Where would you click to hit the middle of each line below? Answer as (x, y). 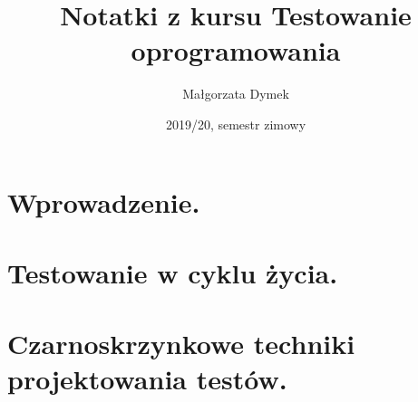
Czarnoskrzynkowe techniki (181, 344)
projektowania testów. (147, 379)
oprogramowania (236, 50)
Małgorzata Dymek (236, 94)
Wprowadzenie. (104, 201)
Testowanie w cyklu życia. (173, 272)
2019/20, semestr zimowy (236, 124)
